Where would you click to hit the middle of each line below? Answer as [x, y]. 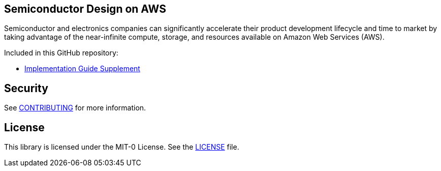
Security [26, 88]
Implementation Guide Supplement [82, 69]
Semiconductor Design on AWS [85, 9]
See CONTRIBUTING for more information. [75, 108]
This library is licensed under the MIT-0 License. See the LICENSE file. [122, 147]
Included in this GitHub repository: [61, 53]
